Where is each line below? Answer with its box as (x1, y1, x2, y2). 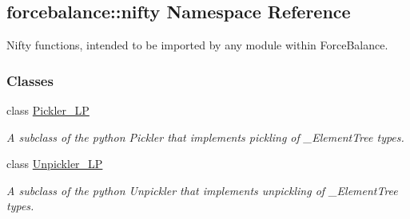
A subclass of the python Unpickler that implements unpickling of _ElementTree (6, 182, 398, 198)
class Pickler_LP (6, 102, 90, 119)
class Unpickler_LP (6, 155, 103, 172)
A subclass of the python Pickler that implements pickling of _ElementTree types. (6, 128, 404, 145)
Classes (6, 70, 54, 90)
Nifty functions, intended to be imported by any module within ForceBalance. (6, 37, 388, 53)
